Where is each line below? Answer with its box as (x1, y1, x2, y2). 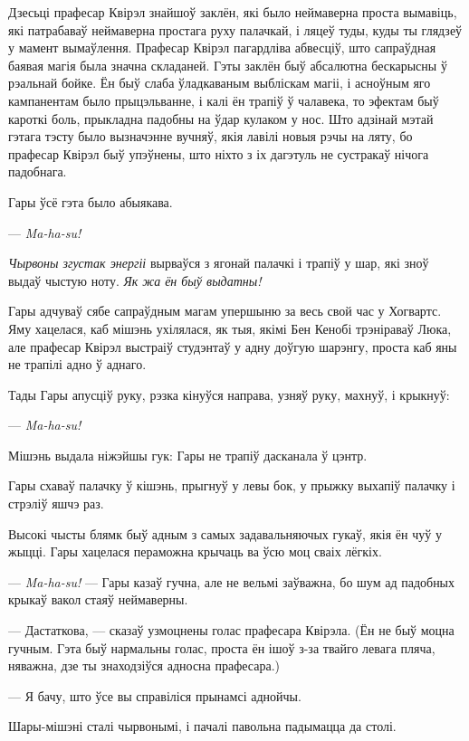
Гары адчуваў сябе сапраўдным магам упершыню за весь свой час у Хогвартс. (8, 301, 442, 320)
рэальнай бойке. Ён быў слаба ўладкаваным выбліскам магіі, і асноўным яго (8, 73, 431, 92)
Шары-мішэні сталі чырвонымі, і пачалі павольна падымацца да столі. (8, 717, 397, 736)
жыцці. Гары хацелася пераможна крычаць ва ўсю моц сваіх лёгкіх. (8, 542, 382, 561)
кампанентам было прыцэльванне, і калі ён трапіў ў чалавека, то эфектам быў (8, 90, 439, 109)
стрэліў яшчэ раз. (8, 494, 104, 513)
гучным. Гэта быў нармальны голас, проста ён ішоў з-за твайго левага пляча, (8, 638, 435, 657)
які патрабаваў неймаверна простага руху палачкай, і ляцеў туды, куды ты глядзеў (8, 20, 463, 39)
